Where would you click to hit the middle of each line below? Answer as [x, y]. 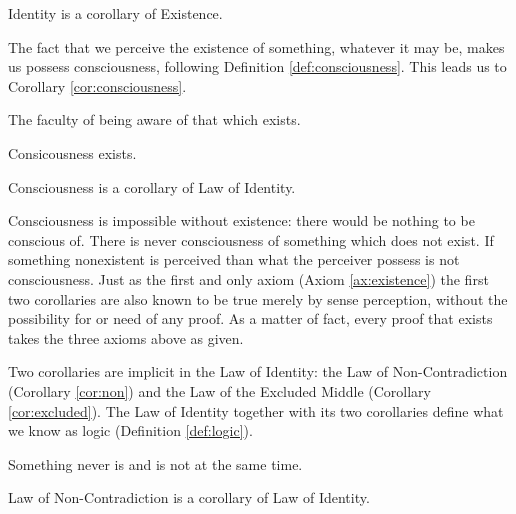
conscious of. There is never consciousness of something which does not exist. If [251, 239]
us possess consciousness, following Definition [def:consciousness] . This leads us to [257, 66]
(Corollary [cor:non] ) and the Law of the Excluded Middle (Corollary [219, 390]
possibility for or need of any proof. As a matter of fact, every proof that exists [250, 318]
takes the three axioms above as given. [126, 337]
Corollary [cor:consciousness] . [97, 85]
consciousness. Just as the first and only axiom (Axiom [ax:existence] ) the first [248, 278]
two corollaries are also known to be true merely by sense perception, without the [258, 298]
